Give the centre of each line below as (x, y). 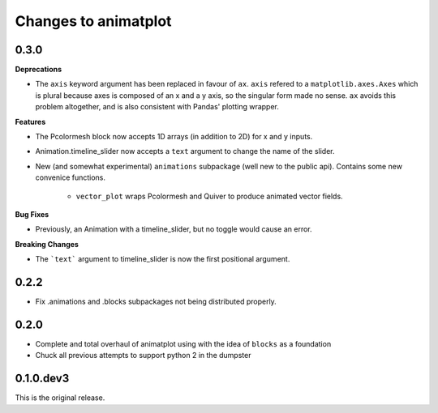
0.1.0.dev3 (42, 379)
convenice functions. (70, 177)
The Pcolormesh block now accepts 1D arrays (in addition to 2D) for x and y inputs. (174, 137)
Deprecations (39, 70)
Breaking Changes (47, 244)
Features (30, 121)
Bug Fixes (32, 214)
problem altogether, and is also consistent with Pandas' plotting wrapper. (157, 107)
